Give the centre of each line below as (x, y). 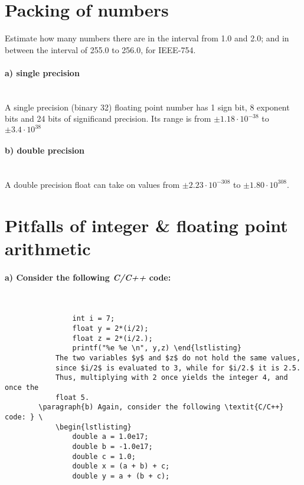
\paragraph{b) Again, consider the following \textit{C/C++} (161, 407)
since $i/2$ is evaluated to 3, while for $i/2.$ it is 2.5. (178, 368)
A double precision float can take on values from (92, 184)
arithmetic (48, 248)
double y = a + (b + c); (121, 476)
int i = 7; (94, 319)
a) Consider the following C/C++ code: (88, 277)
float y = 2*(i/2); (110, 328)
